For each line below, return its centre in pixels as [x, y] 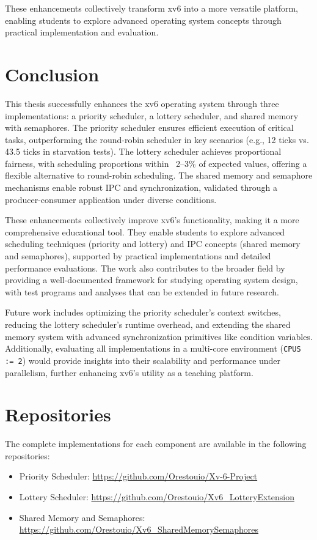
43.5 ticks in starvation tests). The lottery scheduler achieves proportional [143, 151]
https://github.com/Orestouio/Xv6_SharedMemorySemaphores [139, 529]
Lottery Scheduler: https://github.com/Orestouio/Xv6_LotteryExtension [157, 497]
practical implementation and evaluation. [82, 32]
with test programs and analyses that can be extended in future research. [142, 291]
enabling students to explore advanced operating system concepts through [143, 20]
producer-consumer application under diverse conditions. [111, 199]
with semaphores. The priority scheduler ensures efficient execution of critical [149, 128]
